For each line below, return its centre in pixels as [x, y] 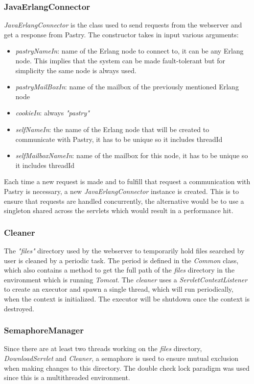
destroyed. [19, 308]
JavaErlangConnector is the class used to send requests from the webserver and [123, 25]
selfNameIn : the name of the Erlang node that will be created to [112, 129]
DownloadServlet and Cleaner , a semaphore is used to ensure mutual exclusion [121, 358]
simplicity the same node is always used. [76, 70]
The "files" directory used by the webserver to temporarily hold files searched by [124, 250]
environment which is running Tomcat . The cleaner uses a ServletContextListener [126, 279]
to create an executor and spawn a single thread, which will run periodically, [119, 289]
